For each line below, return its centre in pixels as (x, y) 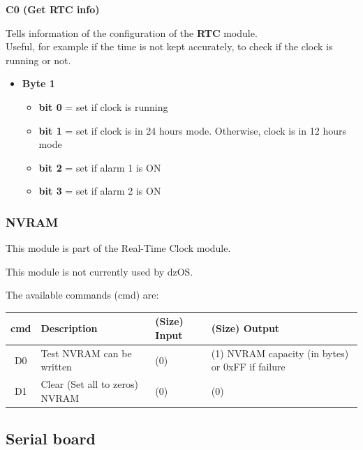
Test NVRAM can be (86, 353)
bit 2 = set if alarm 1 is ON (100, 167)
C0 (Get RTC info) (53, 9)
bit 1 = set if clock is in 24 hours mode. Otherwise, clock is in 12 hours (193, 130)
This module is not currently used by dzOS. (99, 271)
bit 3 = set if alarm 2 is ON (100, 191)
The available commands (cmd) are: (82, 295)
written (56, 367)
